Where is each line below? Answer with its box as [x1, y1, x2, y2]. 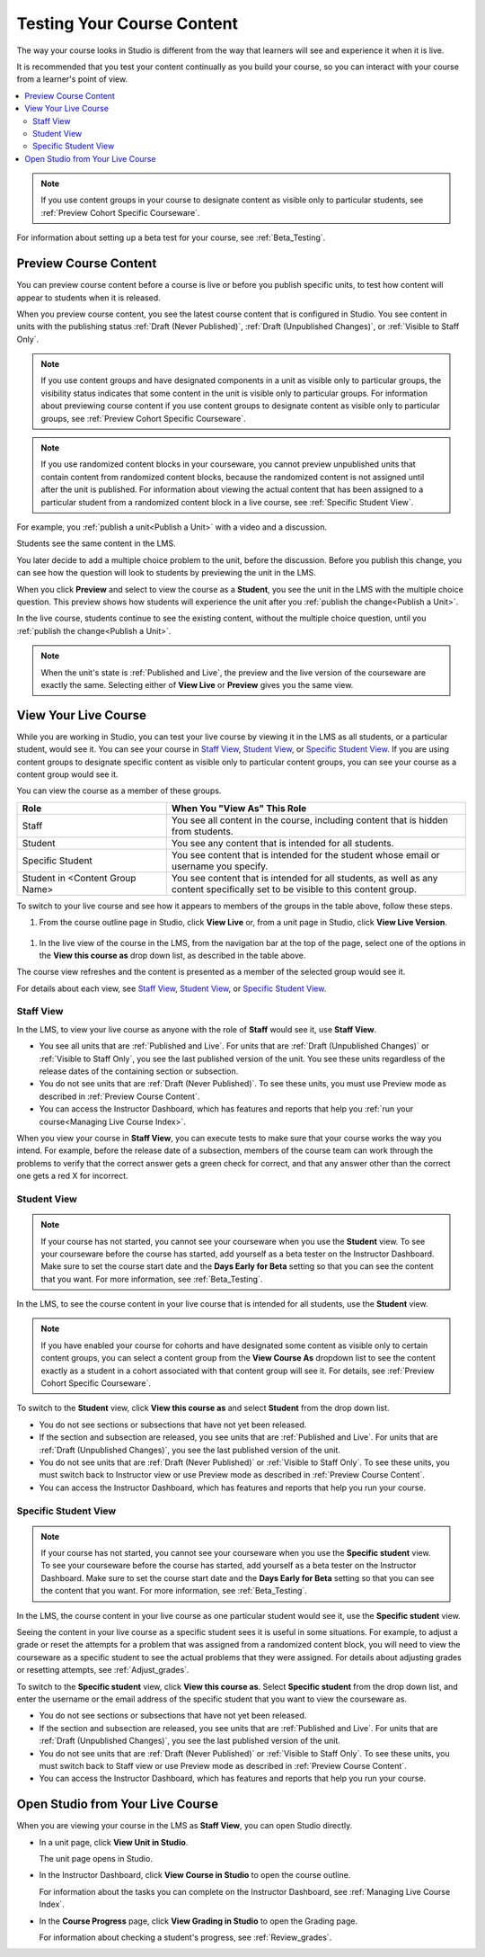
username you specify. [171, 860, 269, 872]
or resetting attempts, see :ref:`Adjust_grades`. [16, 1665, 190, 1676]
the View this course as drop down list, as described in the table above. [39, 950, 306, 961]
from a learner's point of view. [16, 74, 128, 85]
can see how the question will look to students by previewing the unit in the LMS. [16, 567, 316, 578]
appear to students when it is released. [16, 292, 161, 303]
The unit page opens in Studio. [39, 1854, 153, 1864]
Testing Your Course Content [16, 13, 238, 33]
